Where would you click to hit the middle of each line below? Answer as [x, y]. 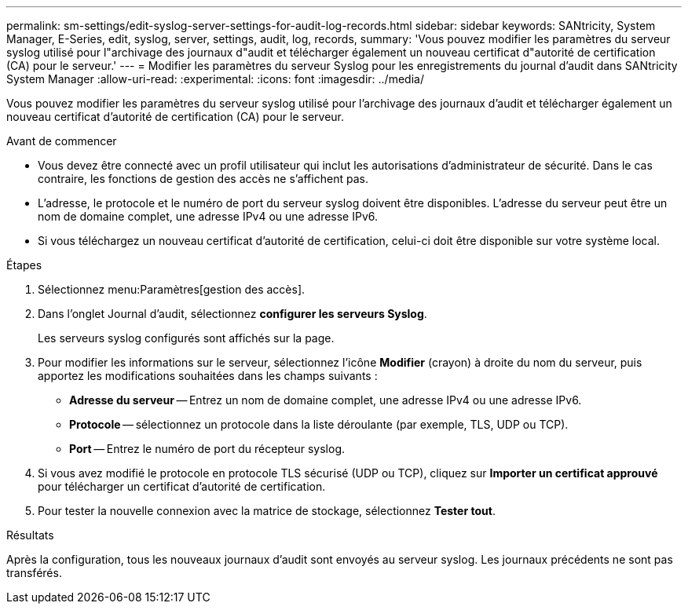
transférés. [34, 573]
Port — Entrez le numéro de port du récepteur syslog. [207, 449]
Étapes [24, 265]
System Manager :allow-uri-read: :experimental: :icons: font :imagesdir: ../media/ [215, 79]
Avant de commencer [62, 141]
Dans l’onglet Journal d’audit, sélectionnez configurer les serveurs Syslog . [232, 314]
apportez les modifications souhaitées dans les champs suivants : [208, 376]
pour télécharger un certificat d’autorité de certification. [182, 486]
